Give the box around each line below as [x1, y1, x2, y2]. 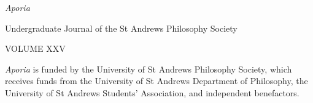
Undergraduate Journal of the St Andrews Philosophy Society [5, 21, 238, 34]
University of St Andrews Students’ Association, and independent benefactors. [5, 86, 299, 99]
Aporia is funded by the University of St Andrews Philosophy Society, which [5, 62, 292, 75]
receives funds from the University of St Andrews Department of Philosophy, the [5, 74, 308, 87]
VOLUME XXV [5, 42, 66, 55]
